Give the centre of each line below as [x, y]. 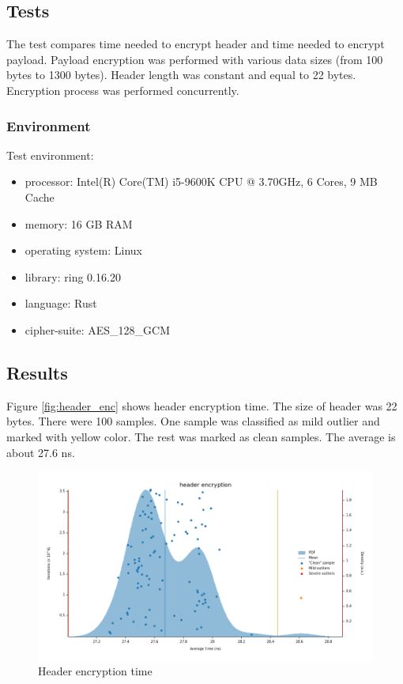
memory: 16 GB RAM [79, 223]
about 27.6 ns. [41, 452]
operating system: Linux [83, 250]
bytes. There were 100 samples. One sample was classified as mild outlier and [193, 421]
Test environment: [50, 155]
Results [37, 372]
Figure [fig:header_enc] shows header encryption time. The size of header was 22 [202, 405]
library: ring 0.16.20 [73, 276]
